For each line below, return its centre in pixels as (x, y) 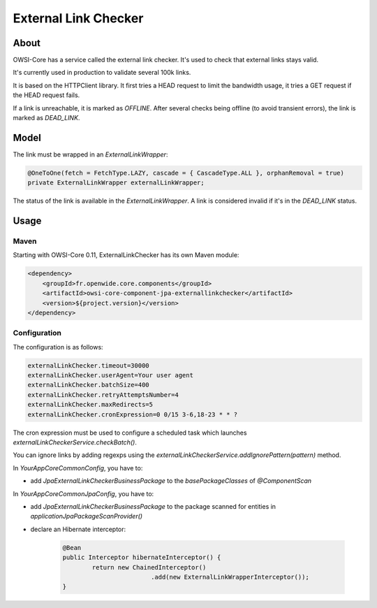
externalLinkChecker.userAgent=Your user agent (110, 375)
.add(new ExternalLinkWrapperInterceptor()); (230, 577)
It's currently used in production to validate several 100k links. (102, 73)
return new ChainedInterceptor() (149, 567)
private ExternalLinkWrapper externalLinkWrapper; (116, 183)
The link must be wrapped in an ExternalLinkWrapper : (90, 154)
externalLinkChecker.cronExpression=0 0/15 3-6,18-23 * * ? (133, 414)
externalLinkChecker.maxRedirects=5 (90, 405)
